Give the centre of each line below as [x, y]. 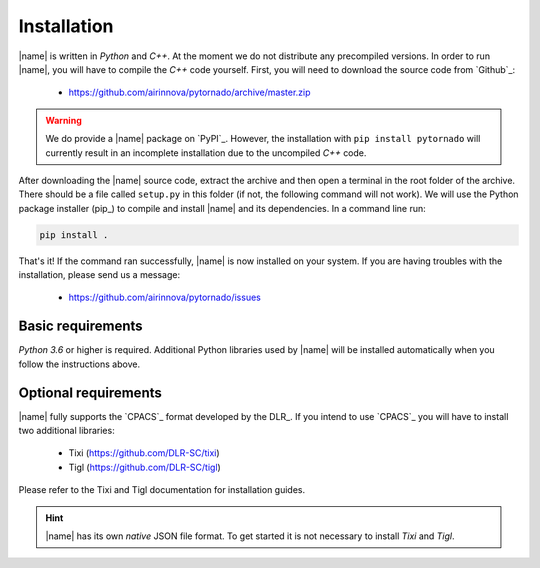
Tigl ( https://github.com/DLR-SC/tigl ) [145, 467]
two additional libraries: [66, 431]
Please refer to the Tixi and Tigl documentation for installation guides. [162, 490]
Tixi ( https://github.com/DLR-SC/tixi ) [144, 453]
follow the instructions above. [79, 364]
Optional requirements [90, 392]
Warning [63, 120]
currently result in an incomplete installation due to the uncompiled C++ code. [206, 152]
